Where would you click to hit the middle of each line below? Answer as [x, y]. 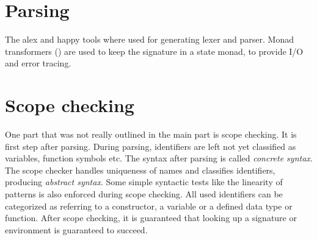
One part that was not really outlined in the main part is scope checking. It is [151, 134]
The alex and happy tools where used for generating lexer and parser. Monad [150, 39]
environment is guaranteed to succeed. [76, 229]
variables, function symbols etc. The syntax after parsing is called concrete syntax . [159, 158]
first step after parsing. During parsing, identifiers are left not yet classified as [151, 146]
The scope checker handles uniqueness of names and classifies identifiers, [140, 170]
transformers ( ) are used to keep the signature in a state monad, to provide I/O [154, 51]
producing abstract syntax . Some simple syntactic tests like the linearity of [144, 182]
